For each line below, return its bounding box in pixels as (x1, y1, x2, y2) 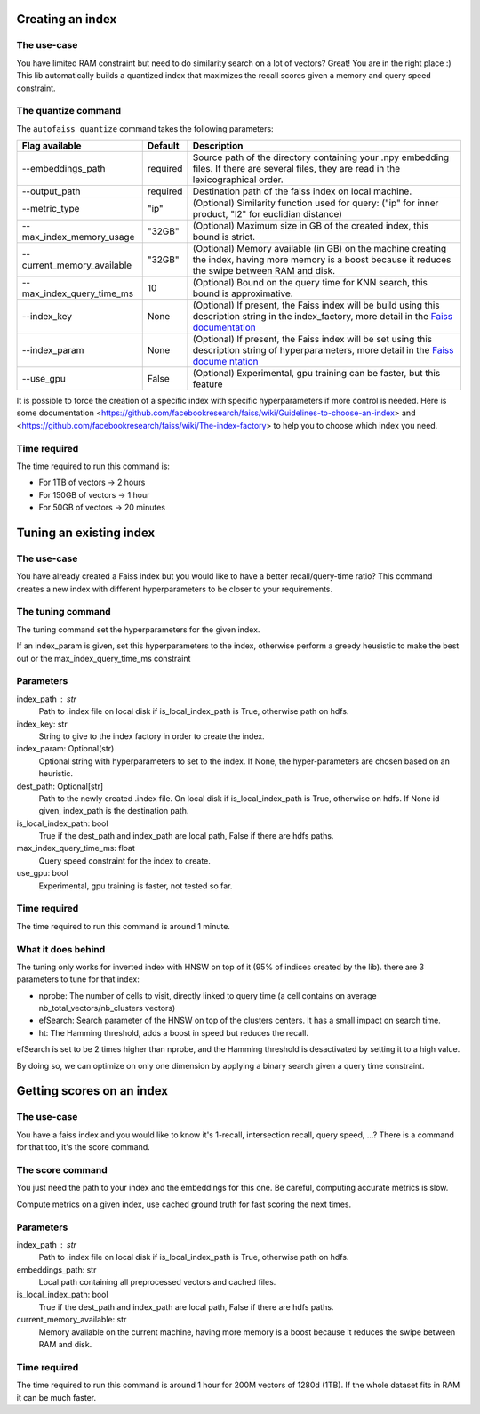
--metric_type (21, 203, 80, 215)
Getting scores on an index (16, 1083, 169, 1098)
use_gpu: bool (16, 868, 68, 879)
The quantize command (16, 105, 122, 117)
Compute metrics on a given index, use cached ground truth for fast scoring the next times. (16, 1199, 351, 1209)
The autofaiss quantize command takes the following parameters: (16, 123, 275, 133)
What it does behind (16, 943, 106, 955)
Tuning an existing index (16, 525, 156, 540)
